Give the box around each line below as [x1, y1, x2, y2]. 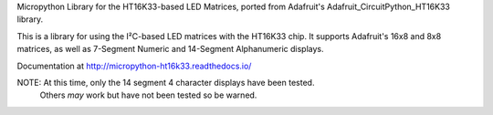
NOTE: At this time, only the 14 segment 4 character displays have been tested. [16, 77, 315, 88]
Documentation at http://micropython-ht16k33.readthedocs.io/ [16, 60, 252, 71]
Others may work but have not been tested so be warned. [39, 89, 257, 100]
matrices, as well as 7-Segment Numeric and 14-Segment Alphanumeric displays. [16, 44, 324, 55]
